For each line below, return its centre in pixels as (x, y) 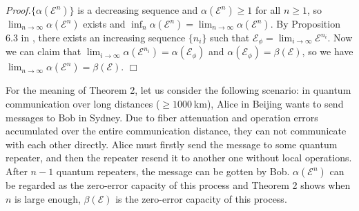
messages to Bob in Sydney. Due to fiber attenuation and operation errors (162, 117)
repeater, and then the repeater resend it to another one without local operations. (179, 158)
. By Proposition (305, 23)
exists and (104, 23)
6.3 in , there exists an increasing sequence (96, 37)
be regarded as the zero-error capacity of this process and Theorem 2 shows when (178, 185)
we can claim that (43, 51)
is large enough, (48, 198)
